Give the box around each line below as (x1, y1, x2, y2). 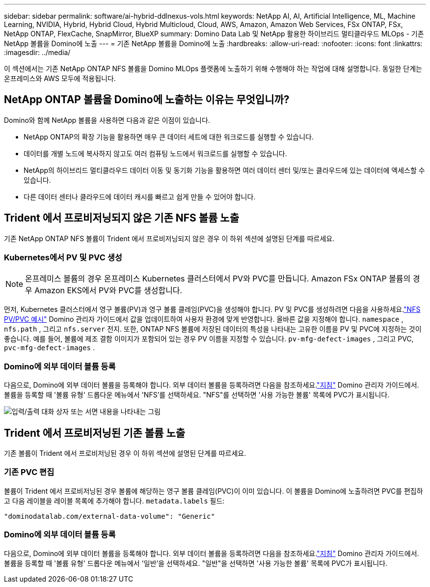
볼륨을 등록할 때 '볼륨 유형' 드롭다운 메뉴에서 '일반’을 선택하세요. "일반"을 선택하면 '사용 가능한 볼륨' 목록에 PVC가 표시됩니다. (4, 559, 388, 567)
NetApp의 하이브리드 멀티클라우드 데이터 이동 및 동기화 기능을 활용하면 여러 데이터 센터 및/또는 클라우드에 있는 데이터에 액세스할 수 (24, 166, 425, 174)
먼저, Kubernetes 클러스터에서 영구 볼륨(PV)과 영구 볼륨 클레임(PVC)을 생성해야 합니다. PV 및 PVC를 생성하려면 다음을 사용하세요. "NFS (4, 305, 421, 314)
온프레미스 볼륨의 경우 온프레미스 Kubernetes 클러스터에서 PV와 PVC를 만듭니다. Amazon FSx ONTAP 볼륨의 (25, 274, 411, 284)
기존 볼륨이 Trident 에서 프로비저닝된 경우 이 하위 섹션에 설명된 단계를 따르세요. (4, 449, 246, 458)
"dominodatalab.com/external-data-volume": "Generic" (4, 512, 215, 520)
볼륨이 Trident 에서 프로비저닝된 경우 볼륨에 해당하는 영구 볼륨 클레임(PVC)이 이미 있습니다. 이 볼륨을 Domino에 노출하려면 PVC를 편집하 (4, 486, 423, 495)
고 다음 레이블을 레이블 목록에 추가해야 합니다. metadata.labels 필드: (4, 496, 225, 505)
